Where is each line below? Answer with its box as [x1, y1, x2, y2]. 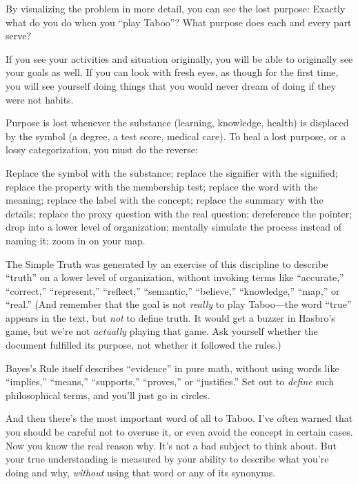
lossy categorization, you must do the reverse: [6, 142, 198, 157]
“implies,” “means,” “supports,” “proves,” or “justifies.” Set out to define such [6, 374, 335, 389]
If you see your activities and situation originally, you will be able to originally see [6, 51, 353, 66]
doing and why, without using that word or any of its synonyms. [6, 465, 276, 479]
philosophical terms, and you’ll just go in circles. [6, 387, 210, 402]
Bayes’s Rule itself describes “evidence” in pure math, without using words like [6, 360, 339, 375]
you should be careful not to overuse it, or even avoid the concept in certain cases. [6, 425, 353, 439]
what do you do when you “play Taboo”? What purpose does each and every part [6, 14, 352, 29]
